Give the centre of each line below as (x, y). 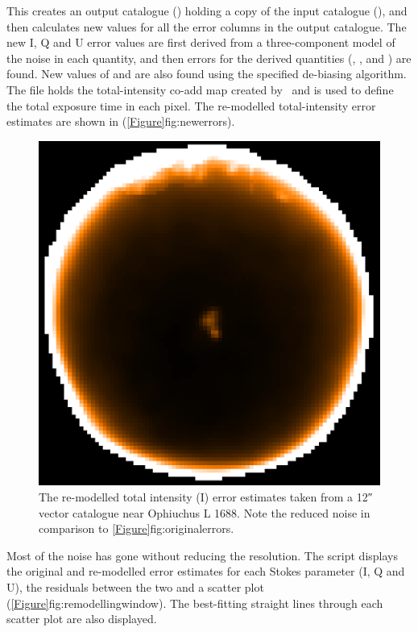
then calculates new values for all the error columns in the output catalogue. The (207, 26)
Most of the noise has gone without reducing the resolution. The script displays (202, 555)
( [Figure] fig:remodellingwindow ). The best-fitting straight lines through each (195, 603)
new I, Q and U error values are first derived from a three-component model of (201, 42)
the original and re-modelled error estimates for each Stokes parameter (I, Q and (206, 571)
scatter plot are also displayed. (82, 619)
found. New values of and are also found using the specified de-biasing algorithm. (207, 74)
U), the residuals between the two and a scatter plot (135, 587)
